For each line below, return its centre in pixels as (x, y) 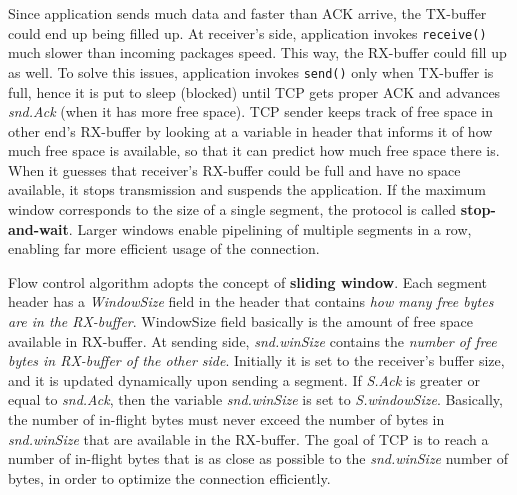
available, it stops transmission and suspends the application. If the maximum (247, 189)
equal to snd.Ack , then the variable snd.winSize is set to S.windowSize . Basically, (255, 399)
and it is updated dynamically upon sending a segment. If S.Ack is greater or (244, 379)
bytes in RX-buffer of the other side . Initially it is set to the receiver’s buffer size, (256, 360)
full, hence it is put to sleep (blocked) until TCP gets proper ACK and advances (254, 91)
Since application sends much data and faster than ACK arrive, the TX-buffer (247, 13)
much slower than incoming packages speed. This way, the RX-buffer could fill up (257, 52)
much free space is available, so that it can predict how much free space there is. (254, 150)
